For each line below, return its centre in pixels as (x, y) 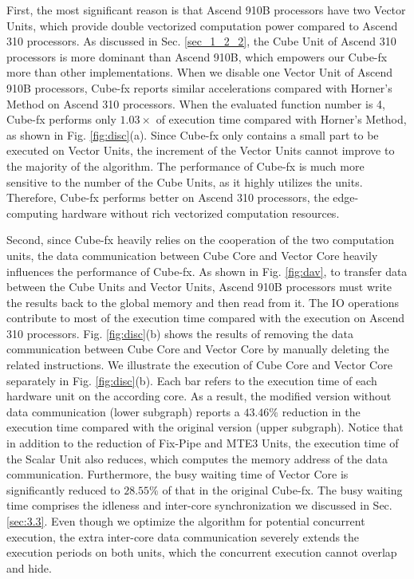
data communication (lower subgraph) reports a (123, 411)
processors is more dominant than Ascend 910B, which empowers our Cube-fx (197, 56)
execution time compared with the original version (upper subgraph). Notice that (205, 427)
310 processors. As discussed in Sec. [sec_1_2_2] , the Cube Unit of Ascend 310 (201, 41)
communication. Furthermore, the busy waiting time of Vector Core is (177, 474)
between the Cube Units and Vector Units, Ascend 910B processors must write (199, 287)
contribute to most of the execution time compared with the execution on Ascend (206, 318)
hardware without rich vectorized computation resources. (201, 213)
